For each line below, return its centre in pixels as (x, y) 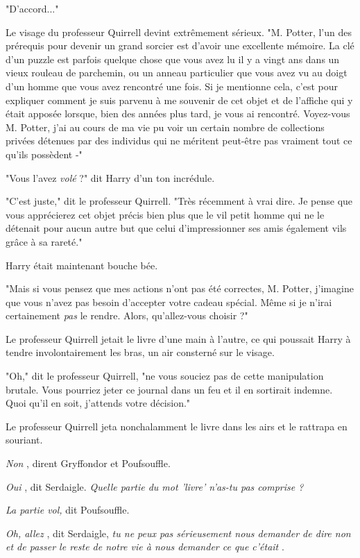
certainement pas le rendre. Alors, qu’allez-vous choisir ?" (127, 315)
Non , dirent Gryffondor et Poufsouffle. (88, 463)
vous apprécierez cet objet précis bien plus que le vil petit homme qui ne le (165, 214)
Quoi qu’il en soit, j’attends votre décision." (98, 403)
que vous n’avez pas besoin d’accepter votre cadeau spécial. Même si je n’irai (169, 302)
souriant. (24, 440)
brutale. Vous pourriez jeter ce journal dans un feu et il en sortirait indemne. (169, 389)
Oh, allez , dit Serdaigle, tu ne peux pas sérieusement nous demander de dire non (178, 533)
